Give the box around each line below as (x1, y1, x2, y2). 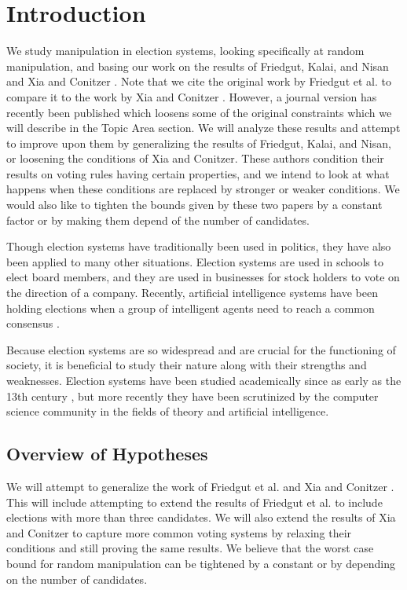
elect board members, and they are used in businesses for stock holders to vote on (6, 269, 400, 285)
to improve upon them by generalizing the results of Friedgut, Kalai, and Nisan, (6, 134, 391, 151)
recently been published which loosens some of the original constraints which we (6, 104, 392, 120)
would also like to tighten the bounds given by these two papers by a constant (6, 196, 383, 213)
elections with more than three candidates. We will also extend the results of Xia (6, 509, 396, 526)
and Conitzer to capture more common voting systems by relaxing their (6, 524, 352, 541)
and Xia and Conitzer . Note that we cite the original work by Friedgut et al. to (6, 73, 391, 90)
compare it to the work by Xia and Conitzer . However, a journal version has (6, 88, 377, 104)
